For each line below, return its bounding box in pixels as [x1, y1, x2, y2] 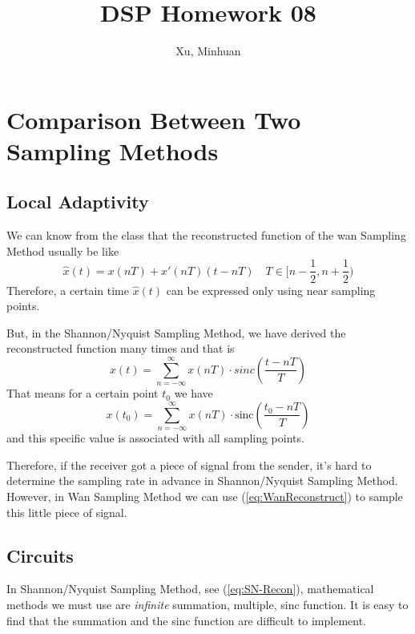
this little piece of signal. [6, 503, 127, 520]
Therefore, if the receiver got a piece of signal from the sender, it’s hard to [6, 456, 372, 473]
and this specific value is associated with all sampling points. [6, 430, 304, 446]
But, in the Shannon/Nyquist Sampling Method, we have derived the [6, 324, 346, 341]
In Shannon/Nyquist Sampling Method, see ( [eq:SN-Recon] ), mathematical [6, 580, 374, 597]
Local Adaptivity [6, 189, 149, 214]
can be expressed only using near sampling [166, 281, 376, 298]
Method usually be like [6, 242, 119, 259]
